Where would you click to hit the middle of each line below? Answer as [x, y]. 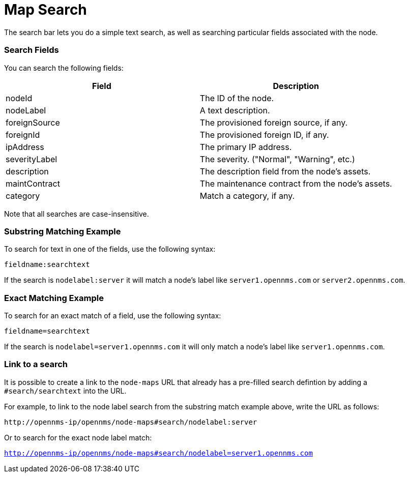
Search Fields [32, 50]
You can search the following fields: [64, 68]
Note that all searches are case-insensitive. [77, 214]
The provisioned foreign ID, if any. [264, 135]
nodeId [19, 98]
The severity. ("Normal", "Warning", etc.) [277, 159]
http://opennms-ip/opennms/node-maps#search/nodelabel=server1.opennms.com [158, 453]
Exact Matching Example [54, 298]
